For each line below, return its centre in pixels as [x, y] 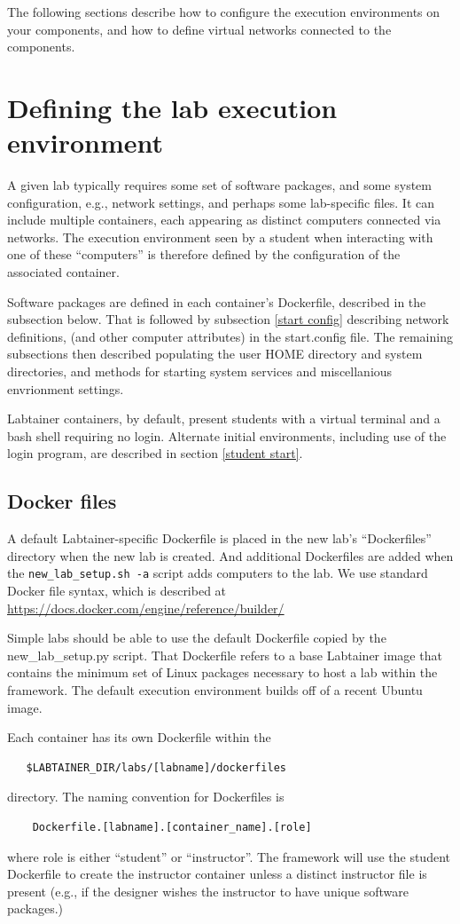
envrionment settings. [66, 388]
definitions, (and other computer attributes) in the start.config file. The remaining [230, 336]
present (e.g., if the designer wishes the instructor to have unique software [208, 891]
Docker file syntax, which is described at [117, 591]
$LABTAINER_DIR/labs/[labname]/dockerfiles [156, 767]
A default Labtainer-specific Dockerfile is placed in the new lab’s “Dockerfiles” [219, 538]
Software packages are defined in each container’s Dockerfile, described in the [217, 301]
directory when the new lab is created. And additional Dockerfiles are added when [230, 555]
